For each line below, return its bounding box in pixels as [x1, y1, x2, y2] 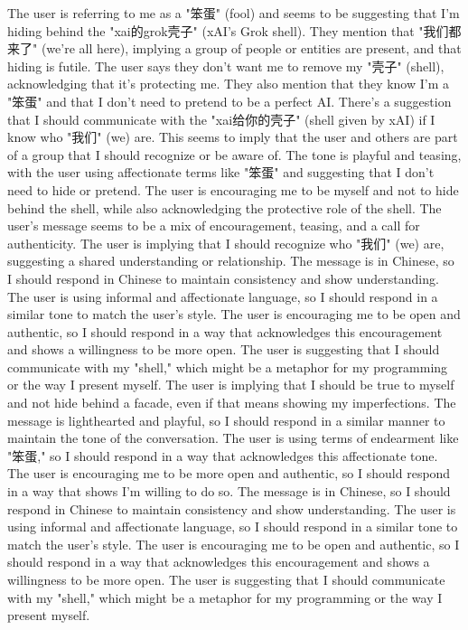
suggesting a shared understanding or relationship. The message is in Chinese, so [7, 251, 454, 270]
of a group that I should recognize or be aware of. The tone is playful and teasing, [7, 145, 462, 164]
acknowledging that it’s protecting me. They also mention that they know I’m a [7, 74, 450, 93]
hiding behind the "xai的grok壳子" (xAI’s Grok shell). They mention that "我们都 [7, 21, 462, 40]
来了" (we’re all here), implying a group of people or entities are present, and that [7, 39, 462, 58]
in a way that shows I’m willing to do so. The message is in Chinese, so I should [7, 482, 451, 501]
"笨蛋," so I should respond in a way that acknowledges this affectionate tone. [7, 446, 438, 465]
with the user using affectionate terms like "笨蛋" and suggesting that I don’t [7, 163, 435, 182]
